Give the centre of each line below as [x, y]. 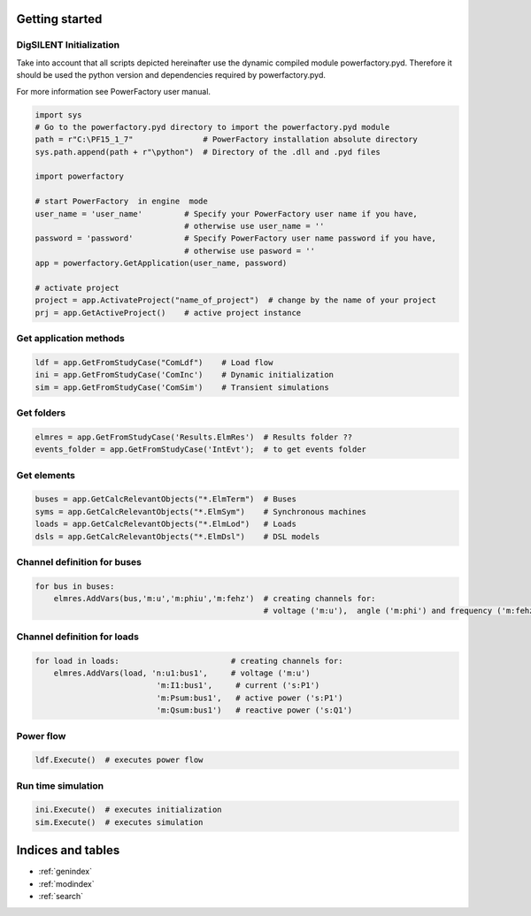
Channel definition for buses [79, 561]
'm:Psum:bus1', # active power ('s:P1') [250, 698]
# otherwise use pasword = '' [250, 251]
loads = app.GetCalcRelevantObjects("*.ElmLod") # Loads [165, 524]
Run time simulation [60, 785]
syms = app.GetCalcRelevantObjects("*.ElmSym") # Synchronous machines [201, 511]
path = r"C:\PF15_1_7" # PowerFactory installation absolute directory [226, 140]
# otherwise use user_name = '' [254, 226]
